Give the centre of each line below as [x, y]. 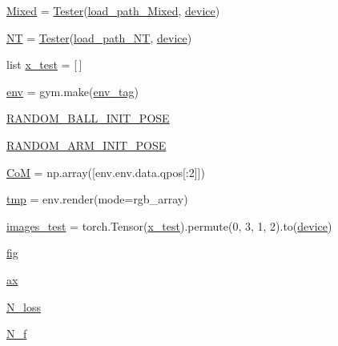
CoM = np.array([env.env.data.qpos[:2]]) [106, 172]
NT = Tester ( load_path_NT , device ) [99, 37]
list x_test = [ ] [44, 64]
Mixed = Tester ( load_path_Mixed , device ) [113, 10]
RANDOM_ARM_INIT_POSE [87, 145]
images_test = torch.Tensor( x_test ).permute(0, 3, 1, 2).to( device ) [169, 225]
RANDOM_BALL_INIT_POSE [88, 118]
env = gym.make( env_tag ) [72, 91]
